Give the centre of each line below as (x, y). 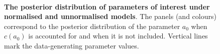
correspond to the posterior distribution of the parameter (92, 26)
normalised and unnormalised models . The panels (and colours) (110, 16)
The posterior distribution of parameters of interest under (107, 6)
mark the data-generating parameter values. (72, 45)
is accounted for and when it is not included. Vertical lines (118, 36)
